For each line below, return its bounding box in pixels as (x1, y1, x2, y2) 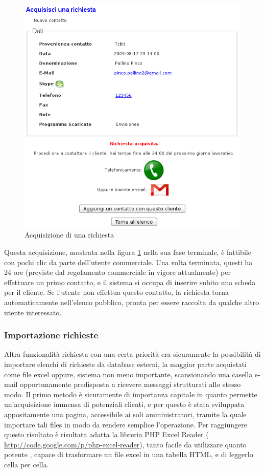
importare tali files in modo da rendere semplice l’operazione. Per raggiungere (4, 419, 247, 429)
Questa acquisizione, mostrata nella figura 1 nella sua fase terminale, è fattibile (4, 247, 251, 257)
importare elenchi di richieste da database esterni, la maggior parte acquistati (4, 358, 247, 369)
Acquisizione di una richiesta (25, 229, 114, 240)
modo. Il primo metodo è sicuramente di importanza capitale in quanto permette (4, 389, 257, 399)
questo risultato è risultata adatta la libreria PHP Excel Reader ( (4, 429, 209, 440)
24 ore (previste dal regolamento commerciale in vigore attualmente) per (4, 267, 231, 277)
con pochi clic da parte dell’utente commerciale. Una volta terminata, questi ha (4, 256, 253, 267)
